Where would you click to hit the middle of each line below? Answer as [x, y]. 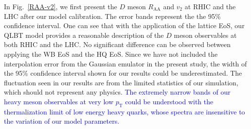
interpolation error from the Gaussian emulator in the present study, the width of [125, 63]
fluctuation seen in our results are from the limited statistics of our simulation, [121, 82]
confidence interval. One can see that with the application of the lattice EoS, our [124, 25]
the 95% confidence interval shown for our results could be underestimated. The [123, 73]
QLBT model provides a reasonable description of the [84, 35]
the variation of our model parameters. [62, 121]
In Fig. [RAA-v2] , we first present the [61, 6]
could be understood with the [169, 101]
